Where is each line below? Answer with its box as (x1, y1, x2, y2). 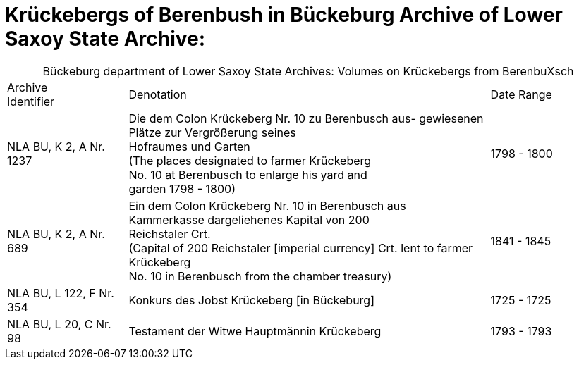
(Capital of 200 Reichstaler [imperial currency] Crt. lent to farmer (128, 240, 473, 255)
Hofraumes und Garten (128, 139, 250, 154)
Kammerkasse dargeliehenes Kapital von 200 (128, 212, 370, 227)
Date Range (490, 87, 552, 101)
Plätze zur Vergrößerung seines (128, 125, 296, 140)
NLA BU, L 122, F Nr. (7, 285, 114, 300)
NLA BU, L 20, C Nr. (7, 316, 111, 331)
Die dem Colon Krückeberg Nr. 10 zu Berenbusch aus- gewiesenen (128, 111, 484, 125)
